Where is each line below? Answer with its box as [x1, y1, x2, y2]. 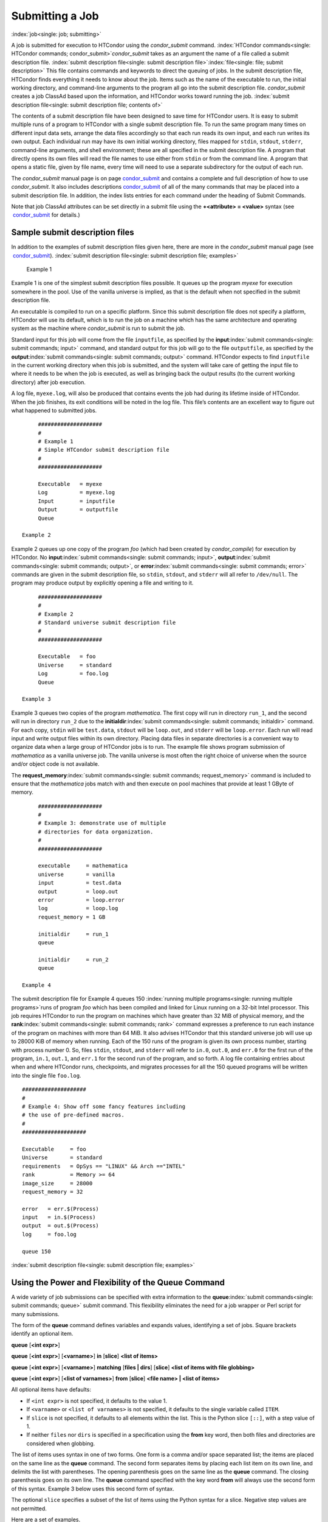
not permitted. [11, 1504, 47, 1512]
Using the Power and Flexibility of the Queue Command [11, 1277, 225, 1288]
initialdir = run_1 [38, 930, 109, 938]
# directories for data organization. [38, 828, 154, 835]
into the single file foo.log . [11, 1071, 81, 1079]
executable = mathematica [38, 862, 128, 869]
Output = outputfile [38, 506, 118, 513]
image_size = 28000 [22, 1180, 93, 1187]
